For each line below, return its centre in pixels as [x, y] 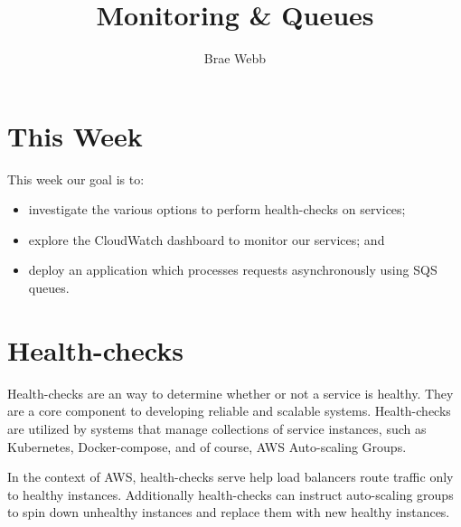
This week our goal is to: [76, 179]
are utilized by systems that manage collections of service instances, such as [217, 428]
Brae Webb [235, 58]
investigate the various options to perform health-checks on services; [217, 209]
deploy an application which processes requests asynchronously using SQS [233, 270]
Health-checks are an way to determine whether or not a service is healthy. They [230, 393]
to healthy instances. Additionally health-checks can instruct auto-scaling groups [230, 494]
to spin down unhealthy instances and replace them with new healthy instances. [229, 512]
